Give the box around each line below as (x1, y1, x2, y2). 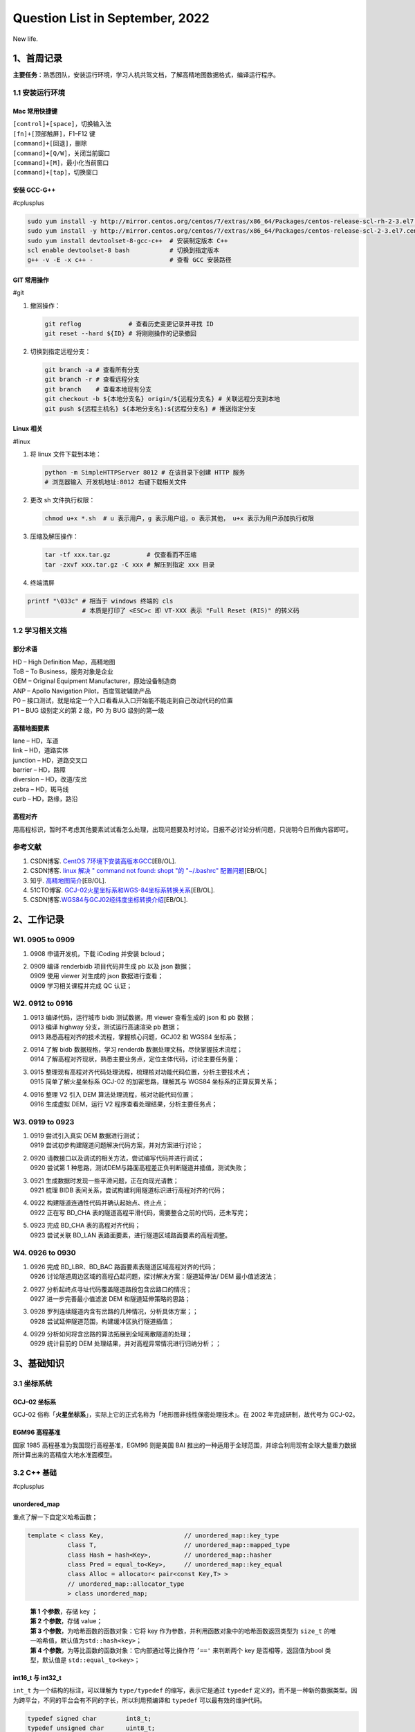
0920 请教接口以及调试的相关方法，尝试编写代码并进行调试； (30, 1154, 205, 1162)
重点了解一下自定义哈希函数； (12, 1512, 98, 1521)
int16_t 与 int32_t (12, 1674, 62, 1682)
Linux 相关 (12, 425, 43, 433)
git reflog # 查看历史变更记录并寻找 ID (44, 319, 214, 328)
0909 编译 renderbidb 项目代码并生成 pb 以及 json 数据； (30, 962, 193, 970)
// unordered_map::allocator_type (67, 1580, 185, 1588)
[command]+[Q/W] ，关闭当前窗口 (12, 149, 111, 157)
